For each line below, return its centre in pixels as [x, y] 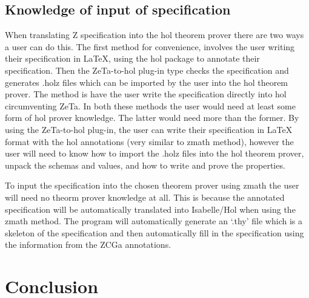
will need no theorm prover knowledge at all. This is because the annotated [145, 197]
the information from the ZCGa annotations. [88, 245]
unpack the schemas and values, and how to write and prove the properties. [145, 165]
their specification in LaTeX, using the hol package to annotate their [132, 58]
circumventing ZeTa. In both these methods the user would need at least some [150, 105]
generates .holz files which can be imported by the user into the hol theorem [147, 82]
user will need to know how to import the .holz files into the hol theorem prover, [154, 153]
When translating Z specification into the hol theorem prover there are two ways [154, 35]
